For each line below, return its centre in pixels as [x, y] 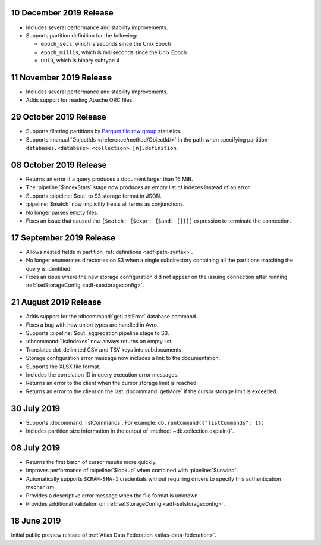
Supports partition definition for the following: [82, 35]
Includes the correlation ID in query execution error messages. [103, 375]
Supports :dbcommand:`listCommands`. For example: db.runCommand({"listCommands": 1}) [145, 422]
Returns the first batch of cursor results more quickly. [91, 462]
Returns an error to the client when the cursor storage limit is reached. [112, 383]
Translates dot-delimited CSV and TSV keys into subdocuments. [105, 350]
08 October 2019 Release [59, 165]
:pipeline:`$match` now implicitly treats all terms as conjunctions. [105, 204]
